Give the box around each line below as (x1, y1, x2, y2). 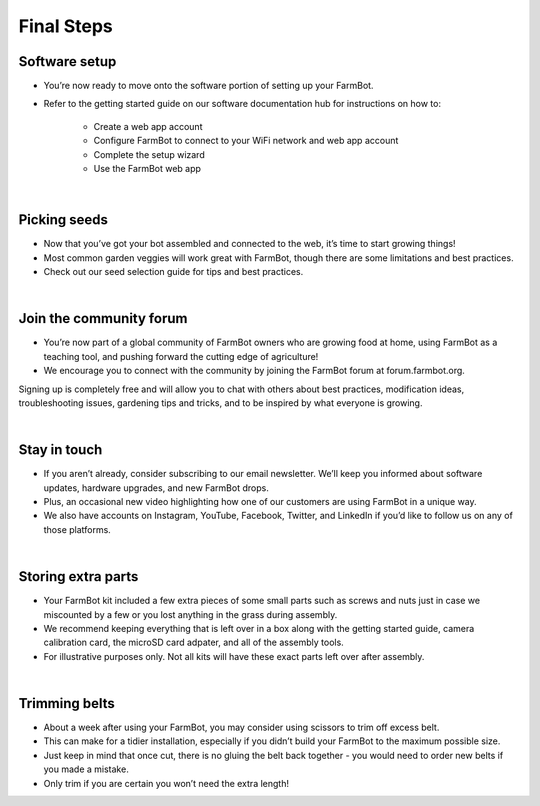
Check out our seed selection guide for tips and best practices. (43, 266, 304, 278)
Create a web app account (93, 120, 203, 132)
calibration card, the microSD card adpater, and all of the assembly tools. (43, 636, 344, 649)
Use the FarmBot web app (93, 163, 202, 175)
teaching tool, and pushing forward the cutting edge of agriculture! (43, 350, 319, 362)
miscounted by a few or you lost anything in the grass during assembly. (43, 608, 338, 620)
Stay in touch (18, 441, 103, 459)
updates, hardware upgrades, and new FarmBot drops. (43, 481, 269, 494)
